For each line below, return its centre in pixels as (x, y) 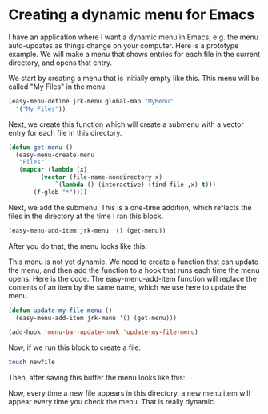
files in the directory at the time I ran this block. (86, 216)
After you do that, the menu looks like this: (78, 246)
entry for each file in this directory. (65, 132)
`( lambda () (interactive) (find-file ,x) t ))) (136, 185)
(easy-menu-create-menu (55, 155)
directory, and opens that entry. (60, 63)
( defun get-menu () (41, 147)
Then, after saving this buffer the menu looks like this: (97, 378)
